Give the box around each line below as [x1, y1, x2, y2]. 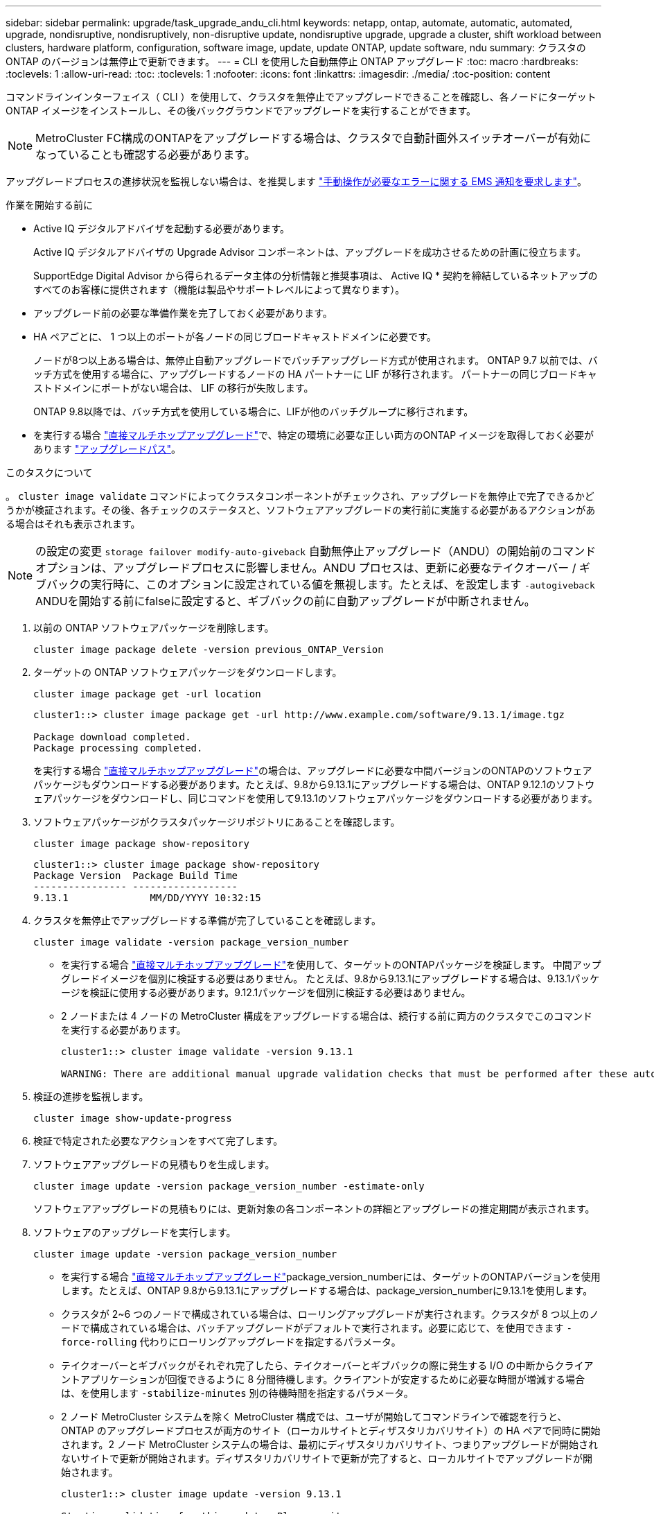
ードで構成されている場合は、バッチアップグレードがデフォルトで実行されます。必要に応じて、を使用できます [61, 1322, 564, 1334]
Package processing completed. [33, 742, 203, 754]
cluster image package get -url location [33, 688, 261, 699]
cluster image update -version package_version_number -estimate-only [33, 1181, 425, 1192]
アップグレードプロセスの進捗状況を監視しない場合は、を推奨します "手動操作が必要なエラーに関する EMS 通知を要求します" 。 [6, 175, 587, 187]
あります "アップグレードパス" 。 [33, 443, 181, 455]
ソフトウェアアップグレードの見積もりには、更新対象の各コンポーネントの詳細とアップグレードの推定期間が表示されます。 [33, 1203, 595, 1215]
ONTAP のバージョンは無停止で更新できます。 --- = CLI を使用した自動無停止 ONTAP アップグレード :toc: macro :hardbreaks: [6, 55, 578, 67]
